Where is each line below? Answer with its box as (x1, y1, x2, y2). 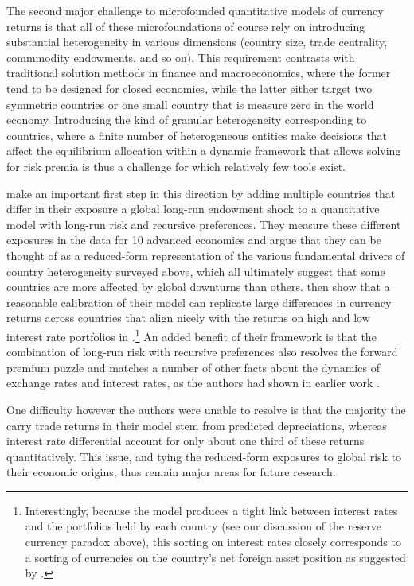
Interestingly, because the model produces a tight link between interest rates (25, 502, 398, 518)
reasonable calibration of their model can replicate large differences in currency (6, 293, 392, 310)
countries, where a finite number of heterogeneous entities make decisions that (6, 126, 388, 143)
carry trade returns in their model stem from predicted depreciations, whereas (6, 417, 387, 433)
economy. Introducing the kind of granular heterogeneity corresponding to (6, 111, 367, 128)
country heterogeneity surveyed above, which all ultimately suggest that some (6, 262, 385, 279)
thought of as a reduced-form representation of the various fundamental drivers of (6, 246, 405, 263)
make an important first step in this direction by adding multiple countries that (6, 184, 396, 201)
